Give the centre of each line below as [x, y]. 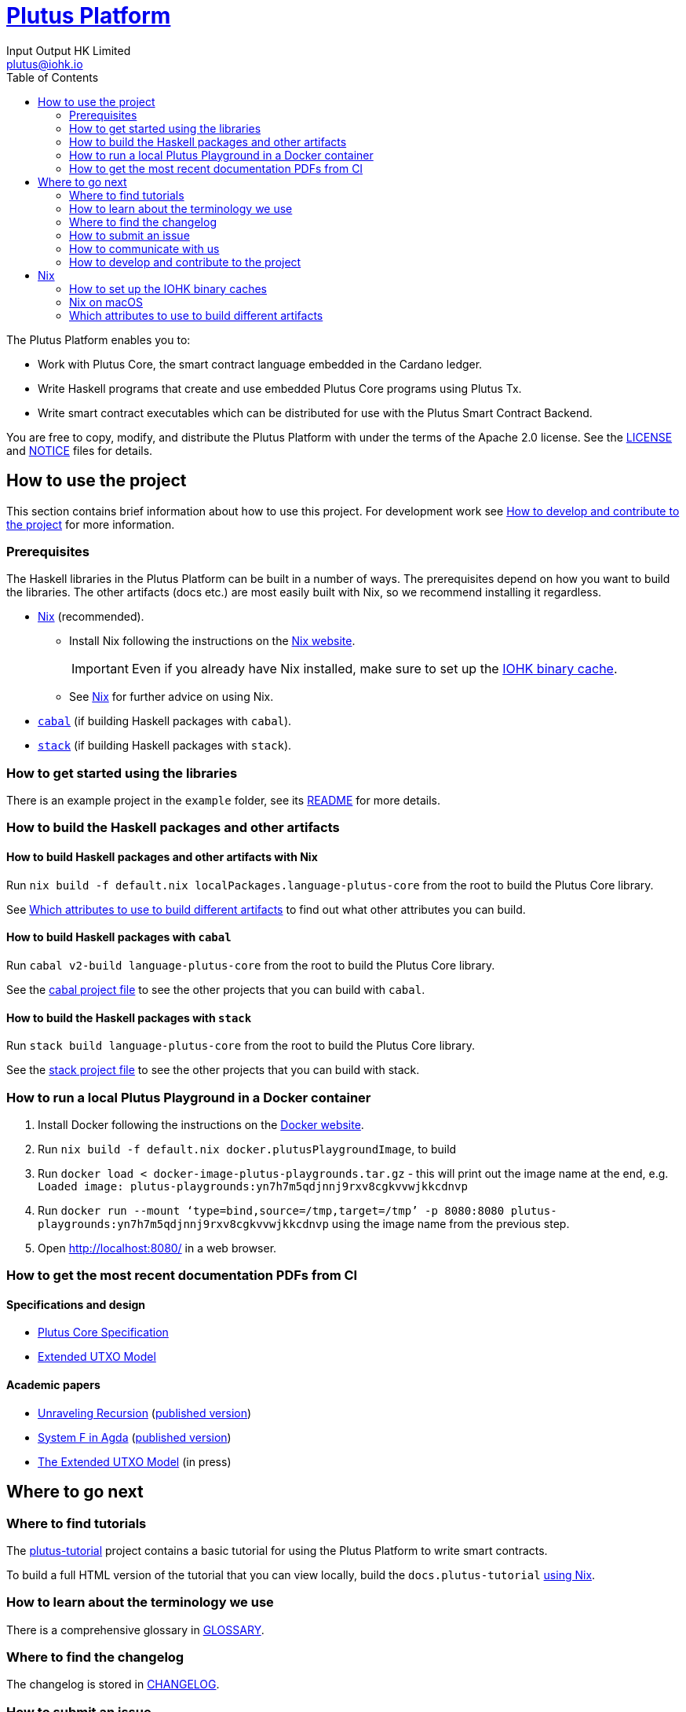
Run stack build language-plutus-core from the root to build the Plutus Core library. [241, 1046]
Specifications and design [76, 1304]
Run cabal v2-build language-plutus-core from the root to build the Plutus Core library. [251, 965]
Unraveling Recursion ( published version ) [145, 1413]
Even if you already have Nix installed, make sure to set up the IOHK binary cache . [374, 669]
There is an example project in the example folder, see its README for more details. [223, 801]
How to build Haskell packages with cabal [119, 937]
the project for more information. [91, 524]
